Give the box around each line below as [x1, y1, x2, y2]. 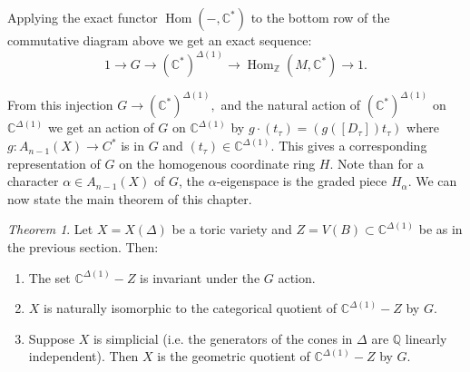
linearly [405, 328, 447, 348]
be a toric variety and [171, 220, 292, 239]
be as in [418, 220, 463, 239]
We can [416, 171, 457, 191]
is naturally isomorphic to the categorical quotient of [44, 299, 338, 318]
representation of [7, 153, 101, 172]
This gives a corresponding [279, 136, 427, 155]
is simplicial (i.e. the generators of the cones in [93, 328, 353, 348]
